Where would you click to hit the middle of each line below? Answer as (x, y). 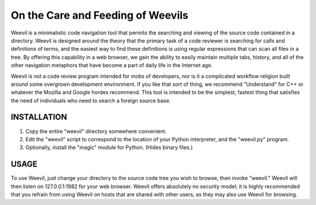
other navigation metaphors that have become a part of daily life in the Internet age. (112, 65)
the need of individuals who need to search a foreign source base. (91, 100)
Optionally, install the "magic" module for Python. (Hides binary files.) (109, 147)
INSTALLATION (39, 117)
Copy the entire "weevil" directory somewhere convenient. (96, 131)
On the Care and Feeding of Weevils (99, 15)
